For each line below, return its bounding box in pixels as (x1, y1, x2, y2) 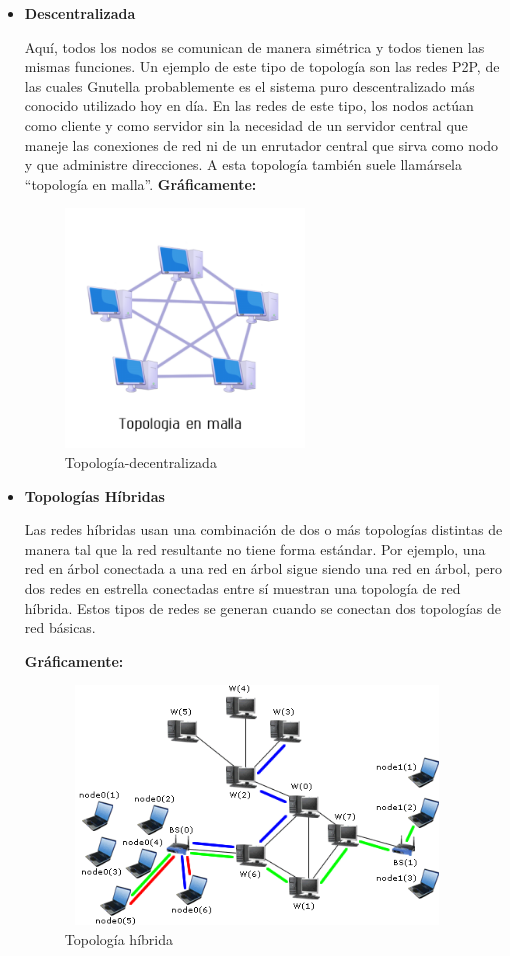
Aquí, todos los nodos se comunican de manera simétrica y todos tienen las (24, 36, 485, 57)
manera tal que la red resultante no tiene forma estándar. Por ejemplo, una (24, 538, 486, 559)
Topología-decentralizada (64, 451, 217, 472)
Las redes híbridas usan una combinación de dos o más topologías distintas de (24, 519, 503, 540)
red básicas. (24, 617, 96, 638)
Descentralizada (24, 3, 136, 23)
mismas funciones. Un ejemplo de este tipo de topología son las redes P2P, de (24, 56, 500, 77)
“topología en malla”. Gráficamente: (24, 173, 257, 194)
